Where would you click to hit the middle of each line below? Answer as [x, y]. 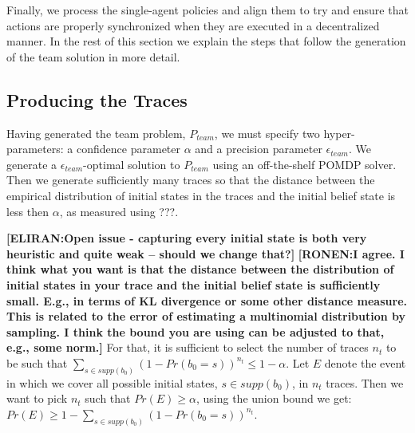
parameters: [35, 149]
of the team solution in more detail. [93, 56]
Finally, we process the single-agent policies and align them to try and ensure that [207, 10]
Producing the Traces [97, 99]
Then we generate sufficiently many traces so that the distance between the [191, 180]
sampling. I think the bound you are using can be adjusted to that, [196, 331]
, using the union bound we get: [274, 398]
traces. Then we [365, 382]
